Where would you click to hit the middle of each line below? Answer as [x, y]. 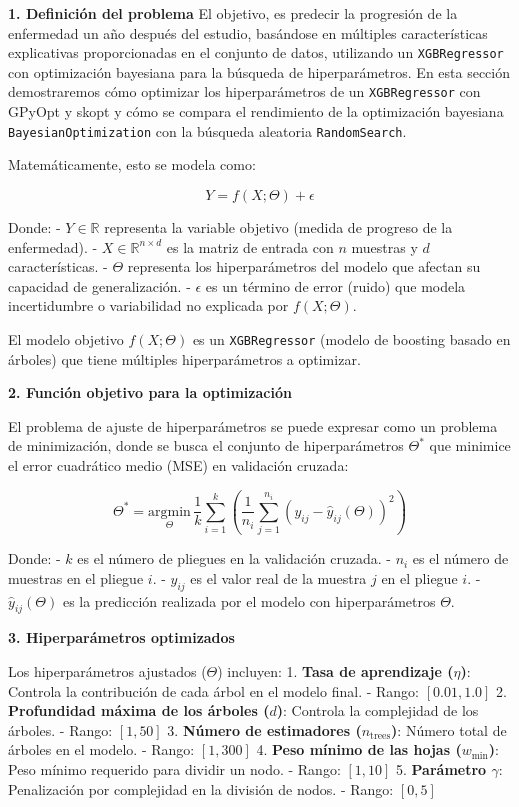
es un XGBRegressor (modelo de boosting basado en [351, 338]
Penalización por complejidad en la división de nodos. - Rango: [201, 788]
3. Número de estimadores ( [264, 729]
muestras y [384, 246]
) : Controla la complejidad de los [377, 710]
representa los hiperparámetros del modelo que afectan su [304, 266]
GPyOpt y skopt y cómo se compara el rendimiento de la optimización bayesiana [256, 111]
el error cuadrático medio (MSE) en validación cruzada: [178, 464]
